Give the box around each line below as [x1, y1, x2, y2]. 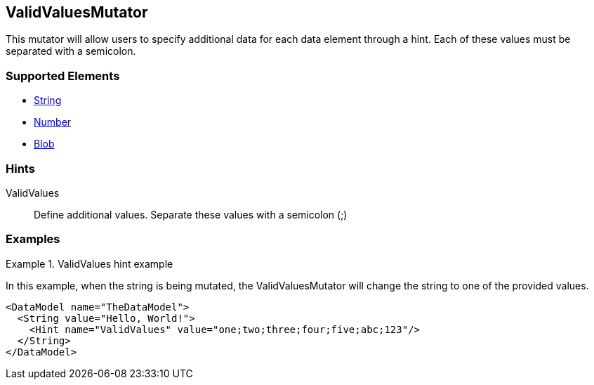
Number [34, 116, 72, 129]
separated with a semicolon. [6, 45, 136, 58]
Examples [6, 232, 60, 247]
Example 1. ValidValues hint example [6, 257, 173, 270]
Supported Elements [6, 68, 120, 83]
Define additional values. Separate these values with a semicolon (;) [34, 208, 348, 221]
